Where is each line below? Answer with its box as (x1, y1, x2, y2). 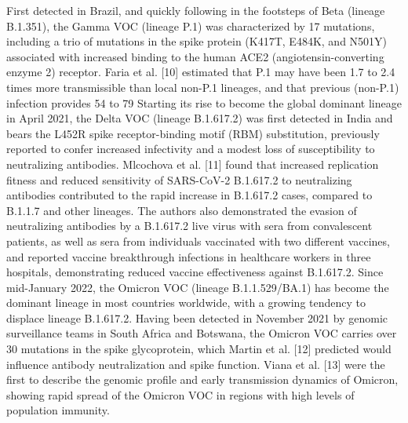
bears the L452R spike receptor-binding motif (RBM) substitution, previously (6, 125, 380, 141)
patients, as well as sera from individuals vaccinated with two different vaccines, (6, 232, 390, 249)
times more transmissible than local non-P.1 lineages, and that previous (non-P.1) (6, 78, 399, 95)
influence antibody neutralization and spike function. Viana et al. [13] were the (6, 356, 385, 372)
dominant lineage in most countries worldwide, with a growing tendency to (6, 294, 366, 311)
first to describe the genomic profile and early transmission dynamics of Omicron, (6, 371, 399, 388)
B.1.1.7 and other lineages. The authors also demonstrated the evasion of (6, 202, 357, 218)
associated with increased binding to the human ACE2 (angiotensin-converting (6, 48, 384, 64)
